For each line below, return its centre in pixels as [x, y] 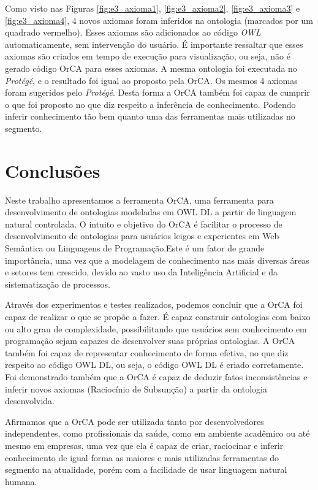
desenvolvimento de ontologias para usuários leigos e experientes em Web [142, 236]
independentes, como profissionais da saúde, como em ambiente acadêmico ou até [157, 433]
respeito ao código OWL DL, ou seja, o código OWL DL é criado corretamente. [154, 365]
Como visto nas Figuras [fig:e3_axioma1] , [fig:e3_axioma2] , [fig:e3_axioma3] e [153, 8]
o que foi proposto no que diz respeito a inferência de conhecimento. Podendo [150, 104]
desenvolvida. [30, 401]
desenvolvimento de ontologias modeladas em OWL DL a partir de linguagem [151, 212]
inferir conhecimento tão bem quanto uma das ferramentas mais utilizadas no [150, 116]
